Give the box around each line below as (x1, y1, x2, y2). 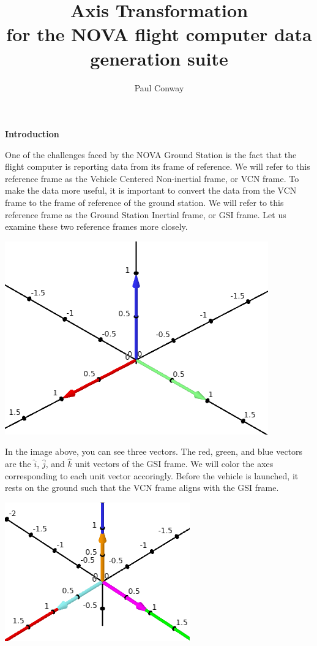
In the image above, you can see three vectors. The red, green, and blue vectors (5, 445, 303, 458)
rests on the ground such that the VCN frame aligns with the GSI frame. (5, 481, 279, 494)
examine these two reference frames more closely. (5, 220, 188, 233)
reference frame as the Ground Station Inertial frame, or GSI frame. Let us (5, 208, 286, 221)
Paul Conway (134, 81, 184, 94)
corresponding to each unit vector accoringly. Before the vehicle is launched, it (5, 469, 299, 482)
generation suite (90, 45, 228, 70)
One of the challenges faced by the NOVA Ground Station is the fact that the (5, 148, 297, 161)
